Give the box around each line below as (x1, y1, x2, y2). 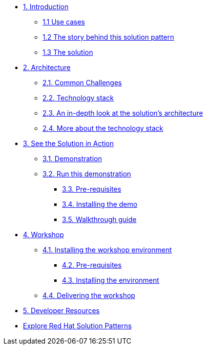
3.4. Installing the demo (62, 200, 138, 208)
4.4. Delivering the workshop (42, 291, 135, 299)
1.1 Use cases (42, 18, 85, 26)
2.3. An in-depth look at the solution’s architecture (42, 109, 203, 117)
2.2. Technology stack (42, 94, 114, 102)
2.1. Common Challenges (42, 78, 122, 87)
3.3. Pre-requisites (62, 185, 122, 193)
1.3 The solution (42, 48, 93, 56)
